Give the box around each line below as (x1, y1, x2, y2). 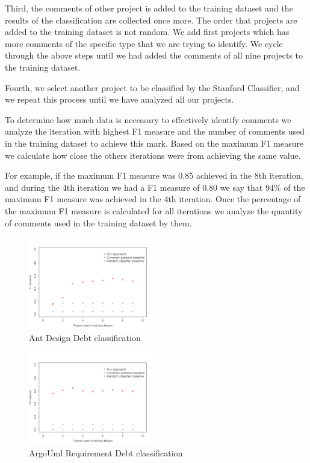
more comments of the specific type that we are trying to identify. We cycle (5, 37, 283, 49)
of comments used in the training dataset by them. (5, 216, 192, 229)
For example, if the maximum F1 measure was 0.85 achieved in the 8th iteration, (5, 169, 303, 182)
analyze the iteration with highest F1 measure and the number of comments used (5, 125, 305, 138)
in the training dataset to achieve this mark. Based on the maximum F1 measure (5, 136, 304, 149)
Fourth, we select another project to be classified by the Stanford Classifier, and (5, 81, 300, 94)
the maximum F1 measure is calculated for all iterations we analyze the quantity (5, 204, 303, 217)
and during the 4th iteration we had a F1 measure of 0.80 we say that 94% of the (5, 180, 305, 193)
